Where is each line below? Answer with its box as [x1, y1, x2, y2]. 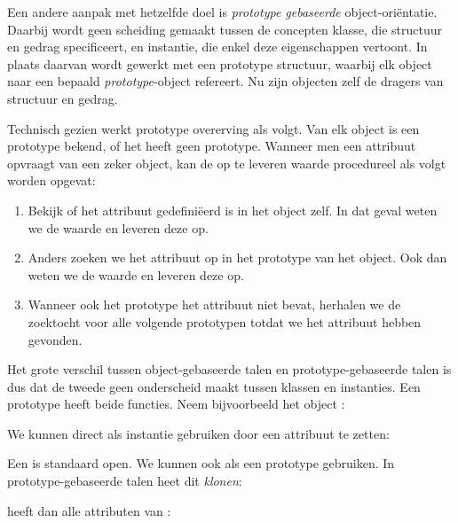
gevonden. [28, 330, 83, 348]
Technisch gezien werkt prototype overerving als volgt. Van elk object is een [7, 119, 420, 137]
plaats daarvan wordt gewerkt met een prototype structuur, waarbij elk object [7, 54, 432, 73]
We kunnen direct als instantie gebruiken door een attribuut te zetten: [7, 424, 390, 442]
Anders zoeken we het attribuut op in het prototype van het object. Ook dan [28, 248, 447, 267]
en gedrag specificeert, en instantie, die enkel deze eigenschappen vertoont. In [7, 37, 428, 56]
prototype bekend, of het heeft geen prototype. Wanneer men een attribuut [7, 137, 416, 155]
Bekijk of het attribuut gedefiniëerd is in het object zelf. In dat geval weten [28, 200, 438, 219]
